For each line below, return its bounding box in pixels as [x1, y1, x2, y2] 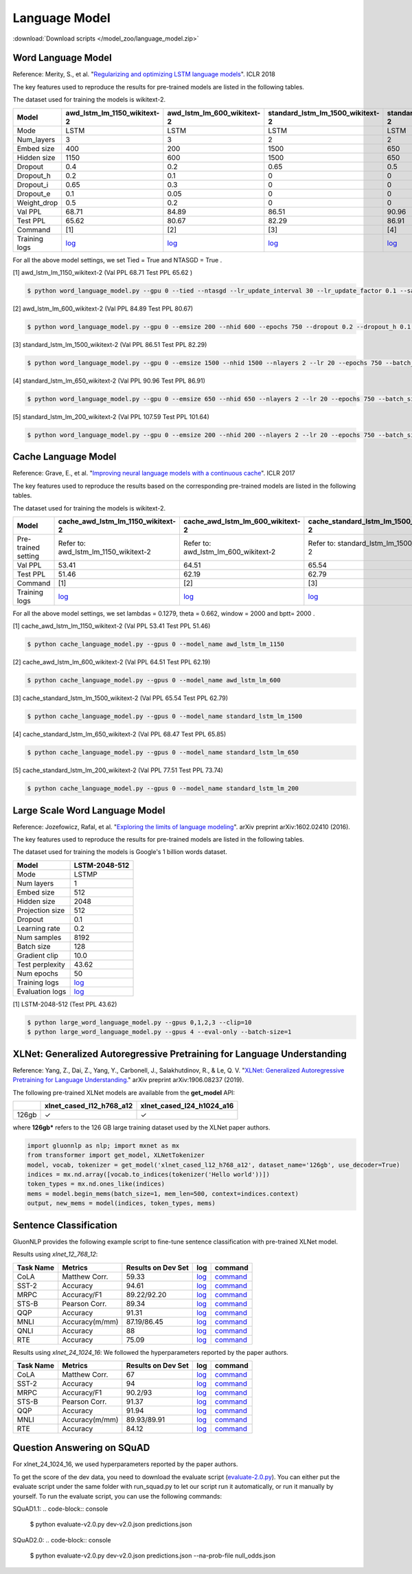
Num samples [16, 932, 62, 942]
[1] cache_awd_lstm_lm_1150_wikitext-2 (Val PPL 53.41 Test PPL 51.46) [12, 622, 211, 630]
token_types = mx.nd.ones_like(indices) [27, 1180, 165, 1188]
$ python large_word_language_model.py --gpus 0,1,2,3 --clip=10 [27, 1018, 252, 1026]
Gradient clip [16, 950, 58, 960]
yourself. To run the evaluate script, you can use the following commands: [12, 1492, 222, 1500]
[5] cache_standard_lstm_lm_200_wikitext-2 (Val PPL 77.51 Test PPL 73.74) [12, 766, 223, 774]
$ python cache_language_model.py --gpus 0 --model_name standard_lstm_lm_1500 [27, 712, 303, 721]
